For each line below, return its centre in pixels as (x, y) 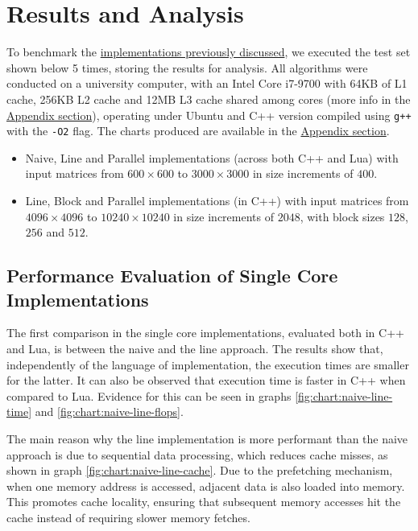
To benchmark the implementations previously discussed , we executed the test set (209, 52)
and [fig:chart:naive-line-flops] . (109, 412)
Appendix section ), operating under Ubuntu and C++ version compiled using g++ (209, 115)
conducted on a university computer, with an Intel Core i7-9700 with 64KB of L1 (207, 83)
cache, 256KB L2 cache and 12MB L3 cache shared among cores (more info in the (209, 99)
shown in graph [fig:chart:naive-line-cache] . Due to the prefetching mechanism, (200, 470)
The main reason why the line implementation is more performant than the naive (207, 438)
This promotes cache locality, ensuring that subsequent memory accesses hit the (204, 502)
